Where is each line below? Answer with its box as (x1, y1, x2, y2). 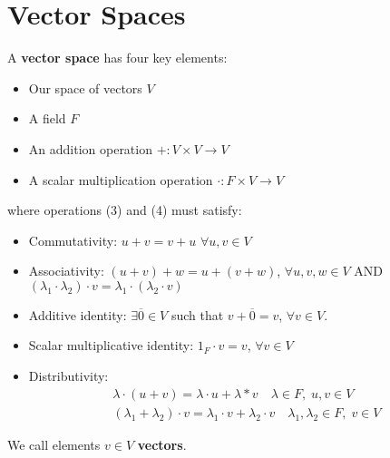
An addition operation (28, 139, 152, 158)
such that (171, 305, 224, 324)
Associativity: (28, 261, 104, 280)
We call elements (7, 434, 101, 453)
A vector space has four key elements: (7, 48, 228, 67)
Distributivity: (28, 366, 109, 385)
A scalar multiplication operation (28, 170, 213, 189)
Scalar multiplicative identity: (28, 336, 194, 355)
